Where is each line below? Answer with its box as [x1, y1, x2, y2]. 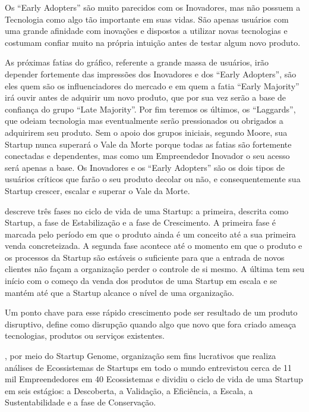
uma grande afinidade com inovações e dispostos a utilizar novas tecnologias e [5, 24, 288, 37]
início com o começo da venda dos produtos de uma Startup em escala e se [5, 274, 278, 287]
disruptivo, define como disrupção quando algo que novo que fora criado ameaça [5, 317, 297, 330]
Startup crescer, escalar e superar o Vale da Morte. [5, 184, 190, 196]
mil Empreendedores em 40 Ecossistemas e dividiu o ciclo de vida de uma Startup [5, 373, 303, 385]
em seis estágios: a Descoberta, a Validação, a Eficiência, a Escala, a [5, 384, 253, 397]
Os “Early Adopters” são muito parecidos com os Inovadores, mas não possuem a [5, 1, 301, 13]
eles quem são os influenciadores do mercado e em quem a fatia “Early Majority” [5, 79, 299, 92]
